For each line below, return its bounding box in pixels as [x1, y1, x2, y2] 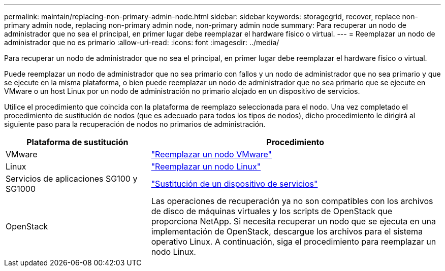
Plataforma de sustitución [26, 137, 129, 147]
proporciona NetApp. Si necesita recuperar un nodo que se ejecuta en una [151, 216, 436, 226]
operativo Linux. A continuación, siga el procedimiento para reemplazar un [151, 236, 436, 247]
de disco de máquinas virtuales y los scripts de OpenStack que [151, 206, 393, 216]
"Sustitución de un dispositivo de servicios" [151, 179, 318, 189]
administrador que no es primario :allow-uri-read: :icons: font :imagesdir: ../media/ [4, 38, 279, 47]
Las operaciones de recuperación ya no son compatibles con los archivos [151, 196, 433, 206]
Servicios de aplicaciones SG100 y [6, 174, 138, 184]
